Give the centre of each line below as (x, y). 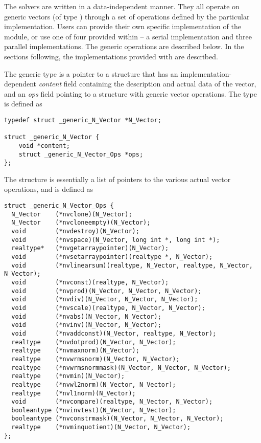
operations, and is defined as (49, 189)
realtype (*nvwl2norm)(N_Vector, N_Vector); (94, 384)
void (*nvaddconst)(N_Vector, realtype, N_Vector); (114, 333)
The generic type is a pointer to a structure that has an (91, 73)
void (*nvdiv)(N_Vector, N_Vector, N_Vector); (105, 300)
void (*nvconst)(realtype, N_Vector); (90, 282)
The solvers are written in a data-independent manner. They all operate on (122, 6)
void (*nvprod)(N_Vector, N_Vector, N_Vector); (106, 291)
